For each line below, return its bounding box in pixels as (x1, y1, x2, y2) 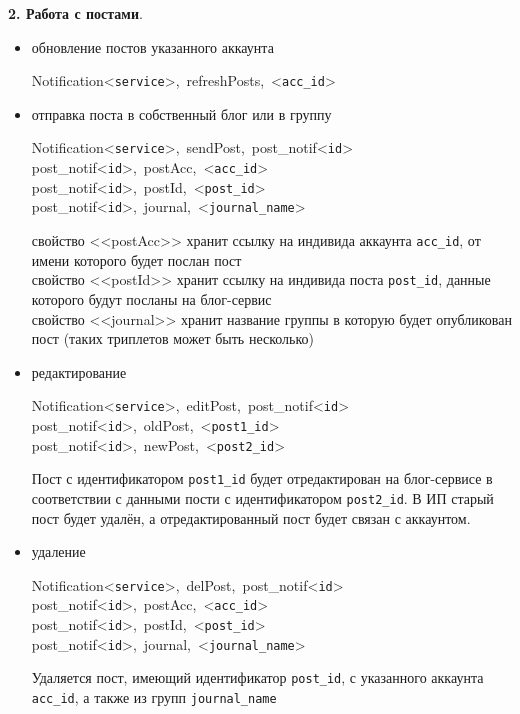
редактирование (31, 361, 127, 382)
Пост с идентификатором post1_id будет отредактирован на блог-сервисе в (31, 468, 493, 489)
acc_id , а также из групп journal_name (31, 687, 277, 708)
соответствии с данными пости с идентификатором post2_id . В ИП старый (31, 487, 494, 508)
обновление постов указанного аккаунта (31, 36, 274, 57)
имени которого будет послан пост (31, 249, 242, 270)
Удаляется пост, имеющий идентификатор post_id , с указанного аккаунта (31, 667, 484, 688)
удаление (31, 541, 86, 562)
